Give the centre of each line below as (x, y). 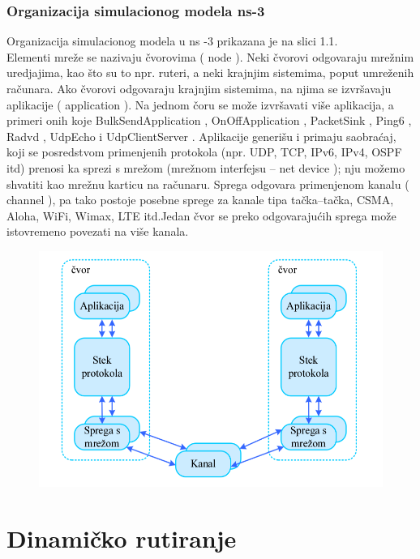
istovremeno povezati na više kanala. (98, 231)
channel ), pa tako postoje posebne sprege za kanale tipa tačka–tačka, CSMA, (200, 200)
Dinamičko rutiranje (122, 538)
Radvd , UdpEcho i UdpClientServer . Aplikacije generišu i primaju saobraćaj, (201, 136)
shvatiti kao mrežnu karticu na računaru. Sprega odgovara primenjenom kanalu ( (208, 183)
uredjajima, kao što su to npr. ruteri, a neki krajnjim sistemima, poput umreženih (210, 73)
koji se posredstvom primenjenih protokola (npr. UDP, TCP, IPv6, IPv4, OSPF (204, 152)
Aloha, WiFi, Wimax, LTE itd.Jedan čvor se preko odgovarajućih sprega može (201, 215)
